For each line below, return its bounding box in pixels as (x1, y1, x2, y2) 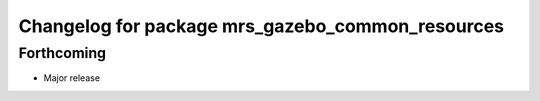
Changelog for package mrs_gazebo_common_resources (18, 15, 505, 37)
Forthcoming (18, 44, 107, 62)
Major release (43, 72, 100, 84)
